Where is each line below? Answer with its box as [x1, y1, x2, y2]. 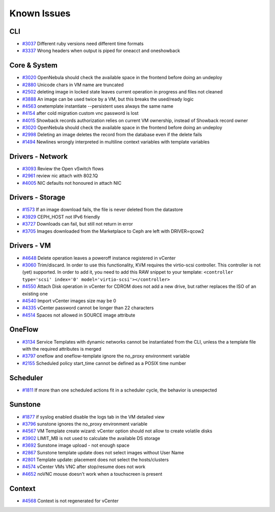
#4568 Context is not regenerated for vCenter [22, 498, 119, 504]
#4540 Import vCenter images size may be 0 [22, 298, 117, 304]
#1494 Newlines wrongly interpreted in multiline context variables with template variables [22, 138, 210, 145]
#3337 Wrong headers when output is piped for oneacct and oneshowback [22, 47, 180, 54]
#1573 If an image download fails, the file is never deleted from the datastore [22, 207, 183, 213]
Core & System [9, 61, 58, 70]
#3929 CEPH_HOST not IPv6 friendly [22, 213, 100, 220]
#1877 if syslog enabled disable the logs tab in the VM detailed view [22, 413, 165, 420]
